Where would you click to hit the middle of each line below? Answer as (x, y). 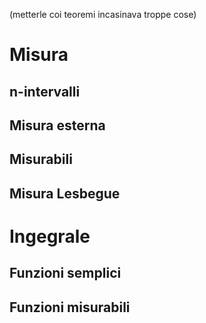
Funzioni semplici (65, 273)
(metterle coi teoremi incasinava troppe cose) (103, 14)
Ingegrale (50, 236)
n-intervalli (45, 91)
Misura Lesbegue (65, 193)
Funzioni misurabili (70, 307)
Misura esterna (57, 125)
